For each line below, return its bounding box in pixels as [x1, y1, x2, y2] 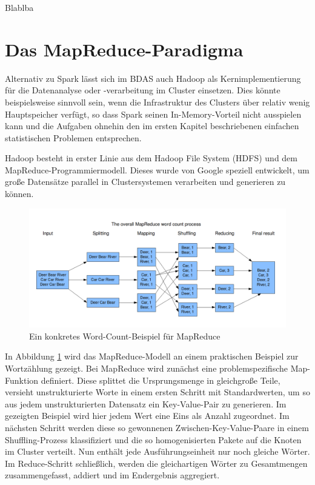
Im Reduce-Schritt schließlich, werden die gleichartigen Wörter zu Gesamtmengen [5, 457, 308, 469]
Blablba [5, 1, 34, 13]
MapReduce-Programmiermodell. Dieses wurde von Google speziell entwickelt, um [5, 163, 310, 176]
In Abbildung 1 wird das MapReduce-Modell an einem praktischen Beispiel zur [5, 350, 299, 363]
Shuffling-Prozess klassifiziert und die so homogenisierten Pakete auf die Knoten [5, 433, 302, 446]
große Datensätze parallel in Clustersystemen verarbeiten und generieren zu [5, 175, 286, 188]
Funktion [5, 373, 39, 386]
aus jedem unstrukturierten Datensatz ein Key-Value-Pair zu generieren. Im [5, 397, 287, 410]
